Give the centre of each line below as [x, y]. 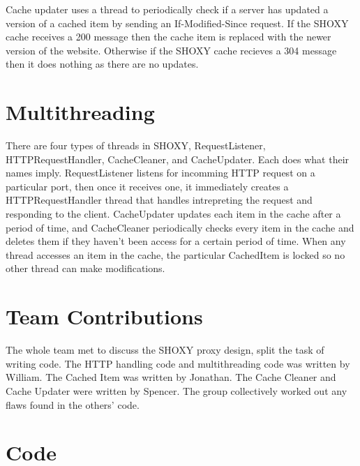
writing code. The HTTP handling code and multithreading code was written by [178, 363]
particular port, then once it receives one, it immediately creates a [147, 186]
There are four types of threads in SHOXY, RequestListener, [136, 145]
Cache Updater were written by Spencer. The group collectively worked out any [177, 390]
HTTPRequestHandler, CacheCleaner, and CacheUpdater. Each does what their [178, 159]
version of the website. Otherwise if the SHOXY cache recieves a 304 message [171, 50]
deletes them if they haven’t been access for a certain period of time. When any [176, 241]
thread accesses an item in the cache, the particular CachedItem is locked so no [175, 254]
